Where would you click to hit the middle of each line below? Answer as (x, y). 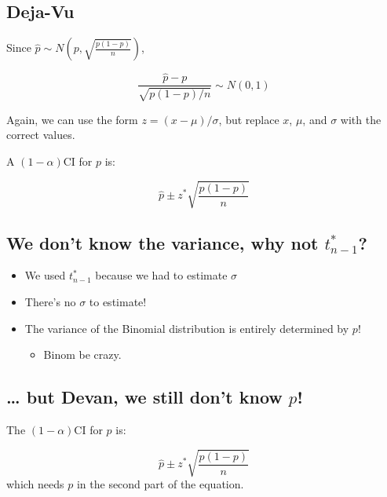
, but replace (249, 119)
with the (361, 119)
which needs (35, 484)
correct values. (41, 135)
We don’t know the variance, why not (162, 242)
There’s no (50, 301)
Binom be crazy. (82, 354)
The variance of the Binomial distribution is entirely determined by (187, 328)
